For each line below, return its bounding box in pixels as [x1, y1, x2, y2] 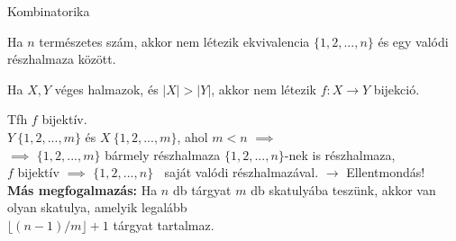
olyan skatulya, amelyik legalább [7, 198, 187, 217]
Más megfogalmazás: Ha [7, 180, 158, 199]
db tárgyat [172, 180, 232, 199]
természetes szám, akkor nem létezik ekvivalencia [39, 31, 310, 50]
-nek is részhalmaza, [284, 145, 396, 164]
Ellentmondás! [346, 163, 425, 182]
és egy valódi [378, 31, 449, 50]
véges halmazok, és [54, 79, 159, 98]
